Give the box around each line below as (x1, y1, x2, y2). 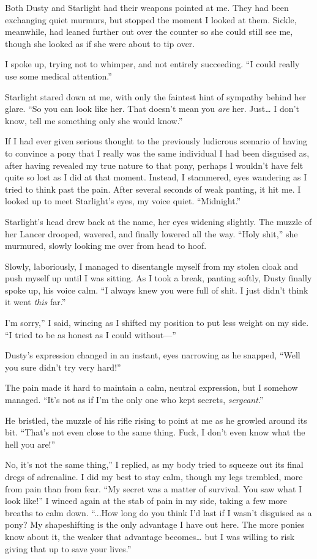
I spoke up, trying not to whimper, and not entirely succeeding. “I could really (5, 57, 300, 70)
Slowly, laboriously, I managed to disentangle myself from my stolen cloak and (5, 259, 299, 272)
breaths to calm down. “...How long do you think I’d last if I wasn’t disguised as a (5, 506, 312, 519)
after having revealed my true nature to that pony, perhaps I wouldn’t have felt (5, 158, 304, 171)
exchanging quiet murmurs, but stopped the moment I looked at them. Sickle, (5, 13, 297, 26)
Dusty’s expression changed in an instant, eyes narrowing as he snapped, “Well (5, 349, 300, 361)
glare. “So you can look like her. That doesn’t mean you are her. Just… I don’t (5, 102, 299, 115)
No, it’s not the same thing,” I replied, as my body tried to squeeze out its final (5, 458, 304, 471)
